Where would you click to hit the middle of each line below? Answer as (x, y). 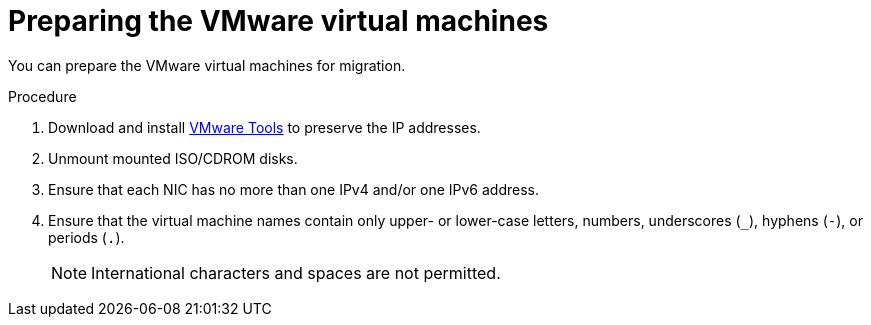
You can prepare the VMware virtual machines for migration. (207, 65)
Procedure (42, 96)
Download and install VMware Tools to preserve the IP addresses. (264, 127)
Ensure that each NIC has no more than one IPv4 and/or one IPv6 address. (294, 189)
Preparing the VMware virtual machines (278, 21)
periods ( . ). (86, 237)
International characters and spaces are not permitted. (296, 272)
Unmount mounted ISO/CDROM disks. (173, 158)
